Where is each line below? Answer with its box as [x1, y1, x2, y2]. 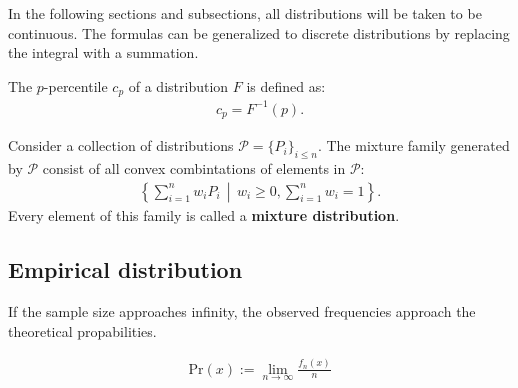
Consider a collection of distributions [8, 135, 234, 156]
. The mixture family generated [317, 135, 510, 156]
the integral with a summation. [8, 42, 199, 63]
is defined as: [246, 75, 326, 96]
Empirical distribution [8, 254, 243, 285]
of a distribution [128, 75, 229, 96]
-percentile [43, 75, 108, 96]
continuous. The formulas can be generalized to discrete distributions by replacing [8, 22, 510, 43]
